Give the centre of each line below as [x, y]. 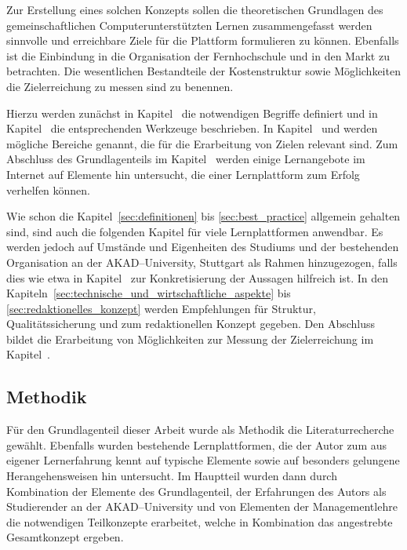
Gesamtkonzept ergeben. [65, 537]
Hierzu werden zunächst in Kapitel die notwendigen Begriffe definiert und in [192, 113]
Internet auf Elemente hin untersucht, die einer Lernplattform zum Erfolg [183, 174]
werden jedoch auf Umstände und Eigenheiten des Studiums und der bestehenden [203, 247]
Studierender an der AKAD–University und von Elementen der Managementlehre [202, 506]
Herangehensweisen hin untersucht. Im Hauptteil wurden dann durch [172, 476]
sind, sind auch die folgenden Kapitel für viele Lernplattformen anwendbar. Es [195, 231]
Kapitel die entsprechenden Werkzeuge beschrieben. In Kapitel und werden [192, 128]
